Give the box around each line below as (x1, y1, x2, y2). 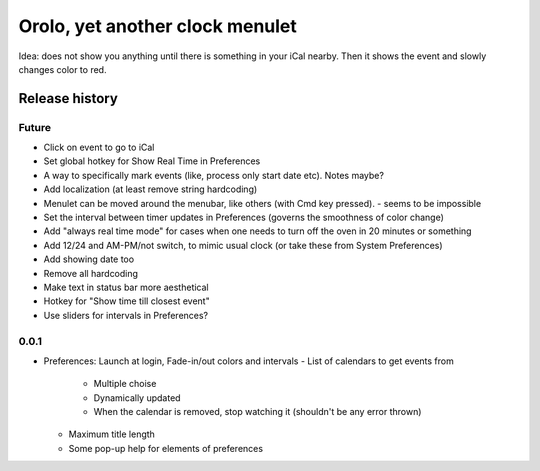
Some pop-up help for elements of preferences (68, 442, 264, 454)
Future (18, 120, 52, 134)
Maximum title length (68, 428, 155, 440)
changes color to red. (18, 63, 107, 75)
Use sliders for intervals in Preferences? (43, 309, 209, 321)
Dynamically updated (93, 391, 181, 404)
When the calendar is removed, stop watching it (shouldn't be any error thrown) (93, 406, 422, 418)
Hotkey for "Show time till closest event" (43, 295, 210, 307)
